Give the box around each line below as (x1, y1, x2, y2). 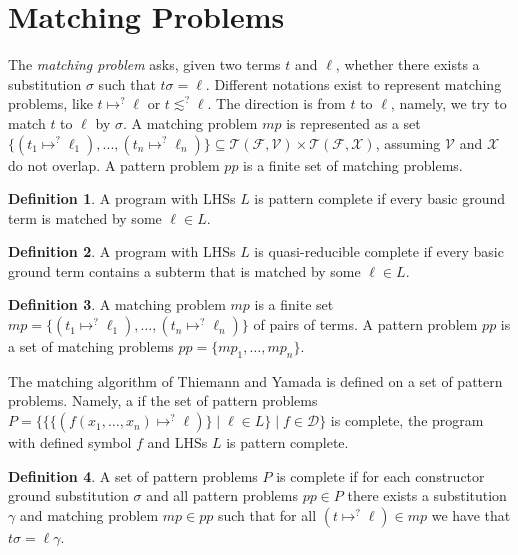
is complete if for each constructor (276, 465, 485, 486)
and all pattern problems (146, 485, 298, 506)
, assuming (375, 132, 441, 153)
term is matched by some (8, 207, 162, 228)
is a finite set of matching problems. (243, 154, 463, 175)
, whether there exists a (335, 54, 480, 75)
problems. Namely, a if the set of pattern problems (8, 390, 318, 411)
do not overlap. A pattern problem (8, 154, 220, 175)
